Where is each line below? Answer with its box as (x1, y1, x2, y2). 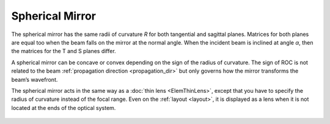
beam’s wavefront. (11, 76, 58, 83)
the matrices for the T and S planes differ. (11, 48, 116, 55)
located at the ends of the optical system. (11, 104, 116, 111)
